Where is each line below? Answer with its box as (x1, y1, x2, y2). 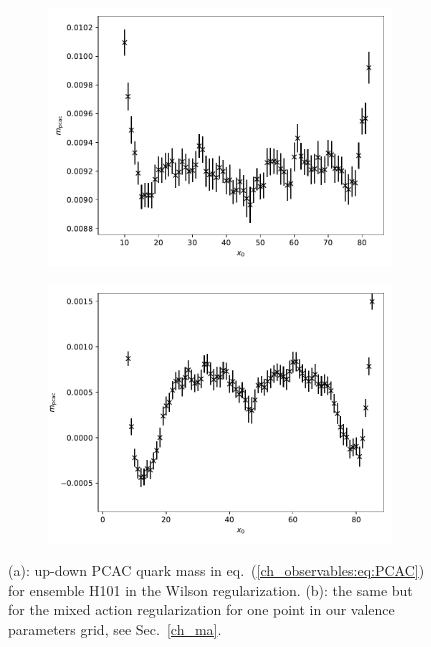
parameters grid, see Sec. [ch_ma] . (8, 618, 222, 639)
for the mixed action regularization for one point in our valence (8, 599, 395, 620)
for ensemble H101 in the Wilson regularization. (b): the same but (8, 579, 413, 600)
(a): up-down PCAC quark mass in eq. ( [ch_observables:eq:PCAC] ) (8, 560, 425, 581)
